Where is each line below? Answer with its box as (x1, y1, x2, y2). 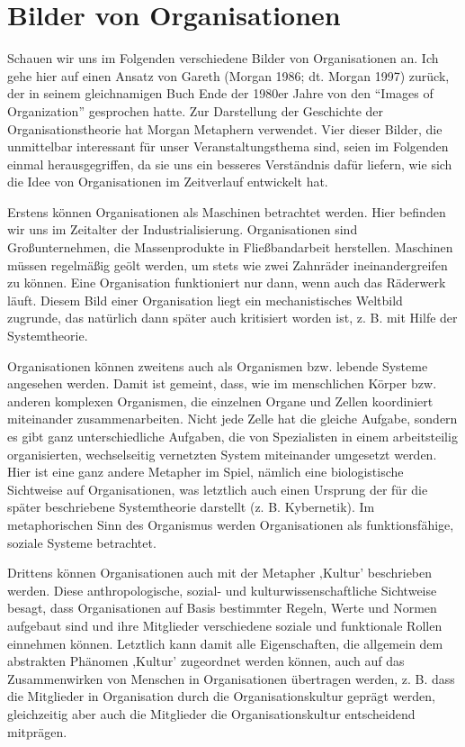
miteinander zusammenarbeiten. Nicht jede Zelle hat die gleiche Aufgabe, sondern (7, 409, 458, 428)
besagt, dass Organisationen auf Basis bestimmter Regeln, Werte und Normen (7, 598, 437, 617)
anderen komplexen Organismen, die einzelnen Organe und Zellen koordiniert (7, 391, 434, 410)
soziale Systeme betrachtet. (7, 533, 156, 551)
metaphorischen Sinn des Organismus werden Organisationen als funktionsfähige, (7, 515, 454, 533)
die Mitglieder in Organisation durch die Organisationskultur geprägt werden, (7, 687, 435, 706)
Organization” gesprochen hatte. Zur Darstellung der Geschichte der (7, 101, 384, 120)
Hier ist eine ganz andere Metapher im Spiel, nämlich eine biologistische (7, 462, 404, 481)
